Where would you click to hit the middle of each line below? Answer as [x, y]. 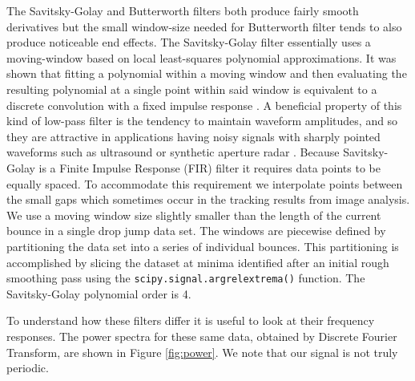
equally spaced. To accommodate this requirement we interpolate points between [205, 183]
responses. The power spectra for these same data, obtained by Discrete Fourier [202, 336]
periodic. [28, 368]
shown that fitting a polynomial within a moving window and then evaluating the [207, 73]
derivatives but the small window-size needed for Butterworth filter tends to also [204, 26]
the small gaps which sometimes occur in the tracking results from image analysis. [208, 199]
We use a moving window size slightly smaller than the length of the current [194, 215]
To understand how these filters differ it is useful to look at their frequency [191, 320]
